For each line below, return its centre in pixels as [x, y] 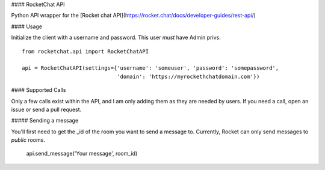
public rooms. [28, 140]
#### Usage [26, 26]
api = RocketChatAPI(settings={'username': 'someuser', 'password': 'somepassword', [150, 68]
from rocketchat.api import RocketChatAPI [85, 51]
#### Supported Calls [39, 90]
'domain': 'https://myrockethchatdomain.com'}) [188, 76]
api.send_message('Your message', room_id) [82, 154]
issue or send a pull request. [46, 109]
